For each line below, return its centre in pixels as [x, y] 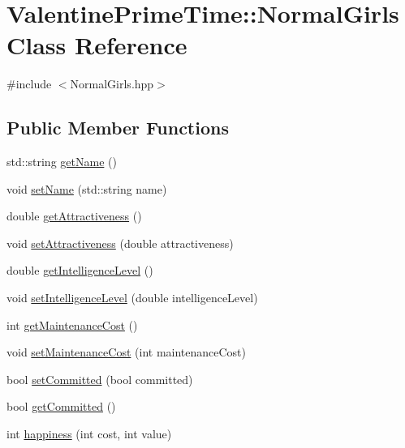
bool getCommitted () [61, 406]
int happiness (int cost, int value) [89, 434]
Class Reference [97, 45]
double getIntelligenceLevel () [80, 270]
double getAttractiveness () [74, 216]
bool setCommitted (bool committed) [100, 379]
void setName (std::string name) [87, 188]
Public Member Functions [118, 128]
